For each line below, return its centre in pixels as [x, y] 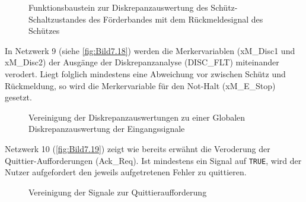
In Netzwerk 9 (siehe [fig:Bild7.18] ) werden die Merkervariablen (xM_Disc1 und [150, 50]
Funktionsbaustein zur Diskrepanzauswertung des [118, 7]
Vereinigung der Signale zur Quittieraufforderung [118, 192]
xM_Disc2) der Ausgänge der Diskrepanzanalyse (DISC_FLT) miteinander [142, 62]
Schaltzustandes [57, 19]
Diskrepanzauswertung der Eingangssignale [107, 129]
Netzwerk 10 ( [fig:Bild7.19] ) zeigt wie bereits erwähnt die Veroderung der [138, 148]
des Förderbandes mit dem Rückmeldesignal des [176, 19]
